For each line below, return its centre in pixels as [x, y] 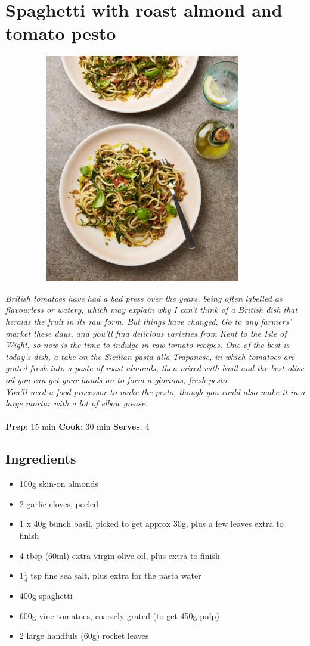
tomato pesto [61, 33]
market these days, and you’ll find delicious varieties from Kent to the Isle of [146, 333]
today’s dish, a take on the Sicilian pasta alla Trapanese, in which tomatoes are [150, 356]
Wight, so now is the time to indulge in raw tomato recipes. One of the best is [148, 345]
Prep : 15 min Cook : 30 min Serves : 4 [77, 426]
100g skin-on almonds [59, 484]
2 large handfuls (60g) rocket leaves [84, 636]
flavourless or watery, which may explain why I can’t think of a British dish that [152, 310]
